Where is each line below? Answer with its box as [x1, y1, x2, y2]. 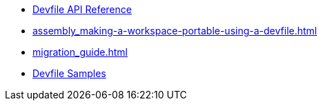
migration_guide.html [32, 46, 128, 58]
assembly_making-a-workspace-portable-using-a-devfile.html [32, 25, 317, 36]
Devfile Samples [32, 67, 106, 79]
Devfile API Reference [32, 3, 132, 15]
